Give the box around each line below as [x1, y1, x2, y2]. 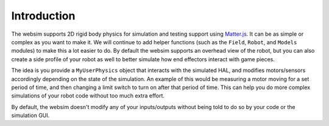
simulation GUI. [11, 112, 50, 119]
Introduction [11, 9, 76, 22]
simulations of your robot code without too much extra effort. [11, 92, 164, 99]
